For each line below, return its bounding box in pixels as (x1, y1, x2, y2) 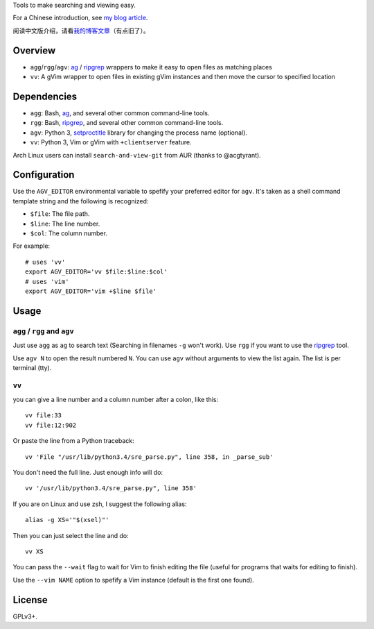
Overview (12, 44, 56, 56)
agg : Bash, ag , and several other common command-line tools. (30, 108, 210, 117)
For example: (12, 242, 51, 250)
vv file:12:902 (25, 421, 77, 429)
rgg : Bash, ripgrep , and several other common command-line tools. (30, 119, 224, 127)
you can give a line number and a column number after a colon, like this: (12, 396, 219, 404)
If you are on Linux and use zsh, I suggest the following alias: (12, 500, 187, 508)
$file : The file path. (30, 210, 90, 218)
